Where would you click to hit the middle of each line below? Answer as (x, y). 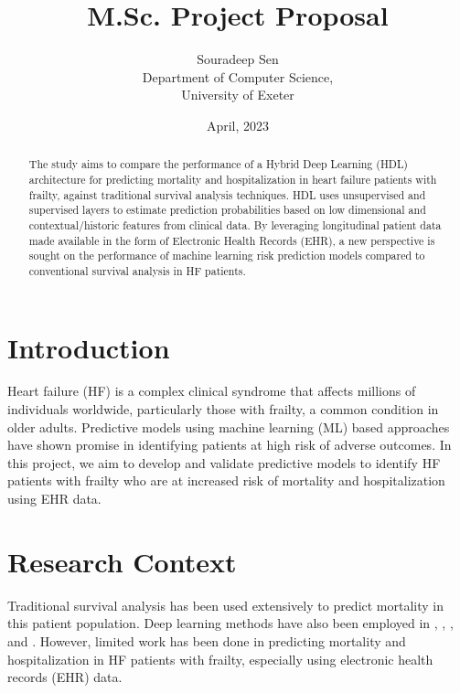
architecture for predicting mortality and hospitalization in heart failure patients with (233, 179)
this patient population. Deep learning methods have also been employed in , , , (230, 623)
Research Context (122, 561)
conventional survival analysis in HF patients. (137, 270)
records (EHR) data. (65, 677)
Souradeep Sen (238, 59)
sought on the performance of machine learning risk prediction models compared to (227, 256)
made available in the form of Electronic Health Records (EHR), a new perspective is (232, 240)
